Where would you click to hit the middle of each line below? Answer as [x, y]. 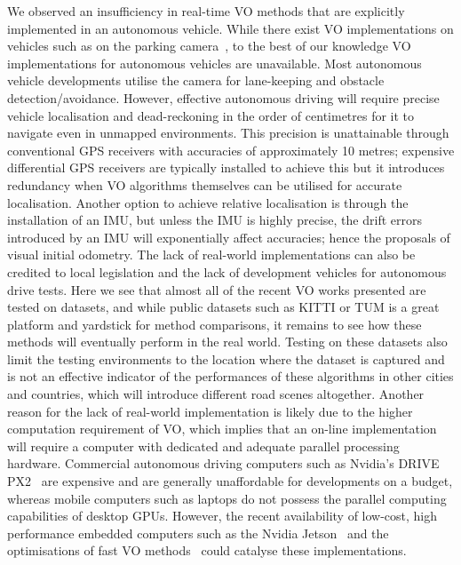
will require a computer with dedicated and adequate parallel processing [203, 446]
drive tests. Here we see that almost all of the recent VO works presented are [217, 289]
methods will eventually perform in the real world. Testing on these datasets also [227, 342]
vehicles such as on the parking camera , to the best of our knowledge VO [209, 46]
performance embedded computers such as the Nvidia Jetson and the [198, 533]
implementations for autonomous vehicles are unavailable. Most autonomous [215, 63]
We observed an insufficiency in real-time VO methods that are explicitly [206, 11]
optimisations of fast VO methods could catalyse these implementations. [207, 550]
